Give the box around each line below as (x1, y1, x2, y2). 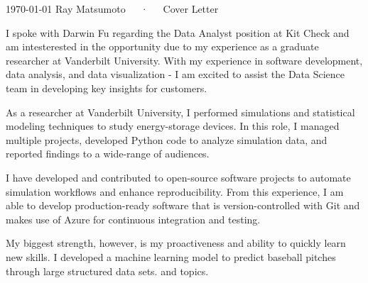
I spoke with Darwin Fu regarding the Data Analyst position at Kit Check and (6, 25, 350, 40)
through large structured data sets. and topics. (6, 263, 209, 278)
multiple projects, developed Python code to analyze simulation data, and (6, 132, 328, 147)
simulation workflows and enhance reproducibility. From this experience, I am (6, 184, 344, 199)
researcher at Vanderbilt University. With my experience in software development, (6, 52, 363, 67)
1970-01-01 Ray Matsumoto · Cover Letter (6, 1, 219, 16)
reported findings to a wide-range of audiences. (6, 146, 210, 161)
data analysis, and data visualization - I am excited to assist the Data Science (6, 67, 345, 82)
